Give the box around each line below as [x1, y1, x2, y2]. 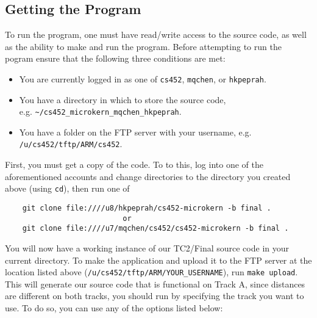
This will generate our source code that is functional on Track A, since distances [5, 277, 305, 290]
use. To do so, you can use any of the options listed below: [5, 301, 223, 314]
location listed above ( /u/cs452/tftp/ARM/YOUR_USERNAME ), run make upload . [5, 266, 298, 278]
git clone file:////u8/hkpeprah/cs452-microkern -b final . [22, 203, 271, 212]
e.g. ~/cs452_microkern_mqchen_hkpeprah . [19, 105, 182, 118]
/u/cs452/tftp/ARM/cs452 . [19, 137, 123, 150]
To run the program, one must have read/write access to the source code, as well [5, 28, 307, 41]
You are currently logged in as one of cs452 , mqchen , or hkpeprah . [19, 72, 266, 85]
